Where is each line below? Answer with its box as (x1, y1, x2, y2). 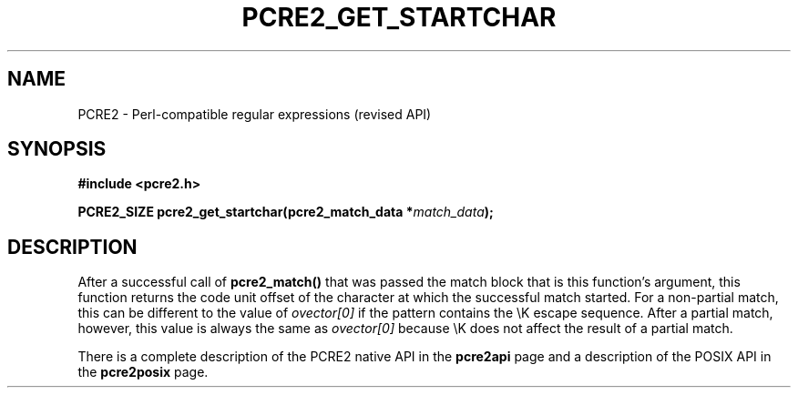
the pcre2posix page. (77, 364, 209, 380)
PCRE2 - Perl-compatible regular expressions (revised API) (77, 106, 432, 122)
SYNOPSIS (7, 137, 107, 161)
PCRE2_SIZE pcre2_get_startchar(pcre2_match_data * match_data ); (77, 204, 494, 220)
